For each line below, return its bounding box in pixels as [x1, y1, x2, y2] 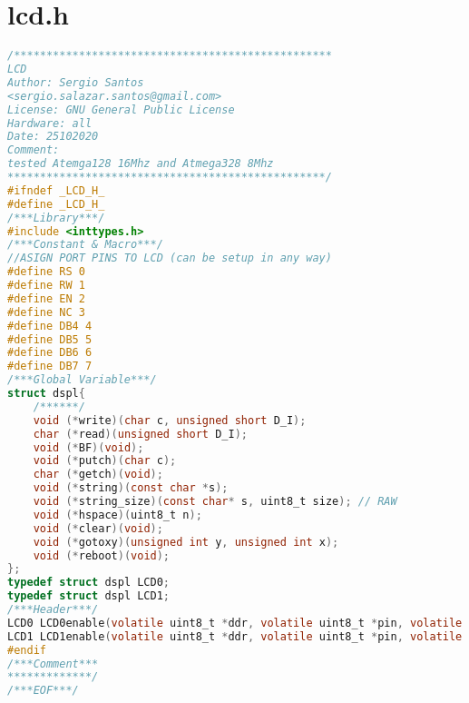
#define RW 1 [7, 279, 85, 292]
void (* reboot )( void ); [33, 549, 171, 562]
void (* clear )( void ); [33, 521, 163, 535]
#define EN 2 [7, 292, 85, 305]
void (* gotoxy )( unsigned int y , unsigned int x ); [33, 535, 339, 549]
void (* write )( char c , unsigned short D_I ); [33, 413, 307, 427]
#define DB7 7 [7, 360, 93, 373]
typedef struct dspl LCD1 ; [7, 589, 171, 603]
